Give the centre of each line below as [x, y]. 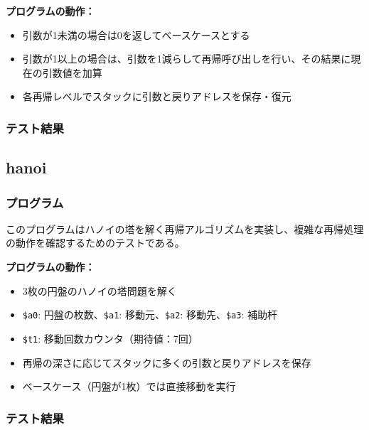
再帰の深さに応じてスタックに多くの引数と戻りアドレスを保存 [167, 362]
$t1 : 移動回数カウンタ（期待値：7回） [110, 338]
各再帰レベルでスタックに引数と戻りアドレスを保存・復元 [157, 96]
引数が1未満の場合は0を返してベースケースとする [136, 34]
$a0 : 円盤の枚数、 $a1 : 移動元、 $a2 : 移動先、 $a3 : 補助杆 [150, 315]
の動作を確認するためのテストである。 [95, 243]
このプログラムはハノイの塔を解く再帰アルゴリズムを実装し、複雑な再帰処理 [185, 229]
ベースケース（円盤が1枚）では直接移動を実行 [129, 386]
